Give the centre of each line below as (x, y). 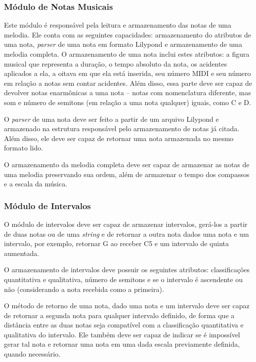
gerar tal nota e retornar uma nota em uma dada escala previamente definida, (122, 344)
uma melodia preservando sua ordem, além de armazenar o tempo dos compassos (127, 174)
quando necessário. (32, 354)
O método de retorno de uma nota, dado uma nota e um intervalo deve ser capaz (127, 306)
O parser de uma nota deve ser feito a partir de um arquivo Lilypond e (111, 119)
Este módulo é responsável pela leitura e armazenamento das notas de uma (118, 25)
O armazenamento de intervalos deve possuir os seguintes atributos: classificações (127, 270)
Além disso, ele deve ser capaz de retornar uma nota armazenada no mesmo (119, 138)
